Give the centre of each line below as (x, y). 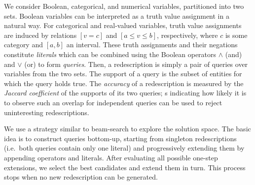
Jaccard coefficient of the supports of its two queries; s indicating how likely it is (125, 93)
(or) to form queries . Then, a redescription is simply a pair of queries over (136, 64)
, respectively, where (187, 35)
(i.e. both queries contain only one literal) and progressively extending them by (124, 148)
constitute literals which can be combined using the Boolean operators (110, 54)
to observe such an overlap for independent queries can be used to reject (113, 102)
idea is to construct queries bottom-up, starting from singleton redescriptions (120, 138)
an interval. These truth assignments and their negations (152, 45)
